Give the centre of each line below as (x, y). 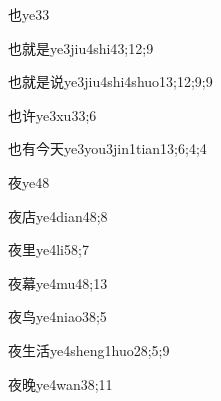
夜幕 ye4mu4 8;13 (58, 282)
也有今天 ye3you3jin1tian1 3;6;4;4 (107, 148)
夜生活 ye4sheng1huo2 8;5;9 (89, 349)
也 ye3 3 (29, 14)
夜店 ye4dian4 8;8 (58, 215)
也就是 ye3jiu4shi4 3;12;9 (81, 47)
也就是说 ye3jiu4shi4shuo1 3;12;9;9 (110, 81)
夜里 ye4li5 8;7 (48, 249)
